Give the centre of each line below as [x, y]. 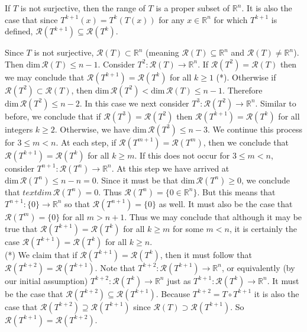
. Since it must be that [137, 180]
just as [179, 280]
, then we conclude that [246, 142]
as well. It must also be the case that [226, 203]
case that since [31, 19]
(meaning [162, 52]
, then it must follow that [206, 254]
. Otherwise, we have [92, 129]
